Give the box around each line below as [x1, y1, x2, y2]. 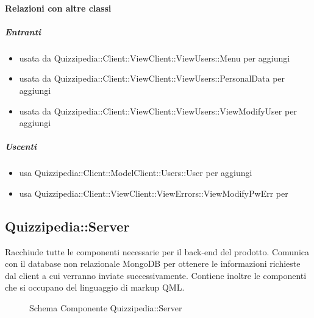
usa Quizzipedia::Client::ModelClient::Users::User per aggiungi [19, 166, 252, 179]
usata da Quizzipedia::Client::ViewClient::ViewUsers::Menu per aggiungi [19, 51, 290, 64]
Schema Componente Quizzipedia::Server [29, 302, 182, 314]
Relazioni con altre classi [5, 1, 112, 14]
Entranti [5, 25, 41, 38]
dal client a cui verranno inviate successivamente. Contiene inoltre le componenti [5, 269, 307, 281]
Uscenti [5, 140, 37, 153]
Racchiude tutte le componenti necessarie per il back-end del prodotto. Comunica [5, 245, 309, 258]
